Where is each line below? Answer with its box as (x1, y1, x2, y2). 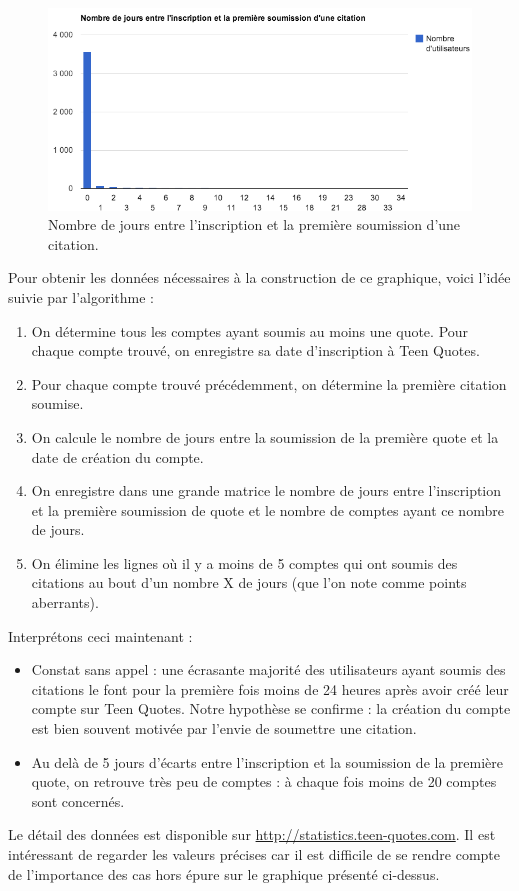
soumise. (31, 393, 84, 414)
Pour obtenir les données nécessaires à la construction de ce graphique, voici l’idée (8, 267, 511, 288)
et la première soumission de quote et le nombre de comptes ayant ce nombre (31, 499, 504, 520)
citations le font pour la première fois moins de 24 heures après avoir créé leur (31, 678, 509, 699)
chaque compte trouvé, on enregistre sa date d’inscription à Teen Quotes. (31, 340, 480, 361)
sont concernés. (31, 790, 125, 811)
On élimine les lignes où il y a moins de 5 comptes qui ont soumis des (31, 552, 458, 573)
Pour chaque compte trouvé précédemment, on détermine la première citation (31, 373, 507, 394)
